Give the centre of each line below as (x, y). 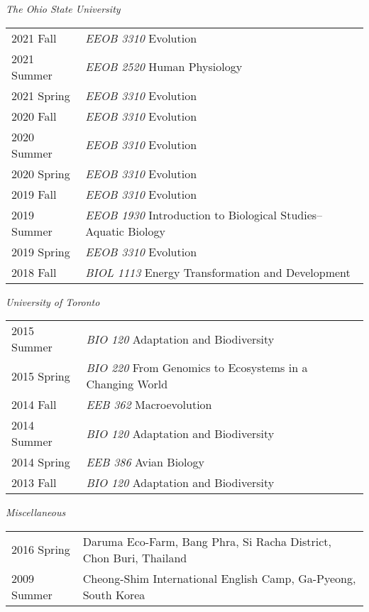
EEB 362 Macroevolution (149, 405)
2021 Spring (41, 95)
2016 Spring (41, 550)
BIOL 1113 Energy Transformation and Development (218, 272)
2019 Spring (41, 251)
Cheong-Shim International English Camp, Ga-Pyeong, (219, 578)
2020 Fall (34, 116)
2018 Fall (34, 272)
